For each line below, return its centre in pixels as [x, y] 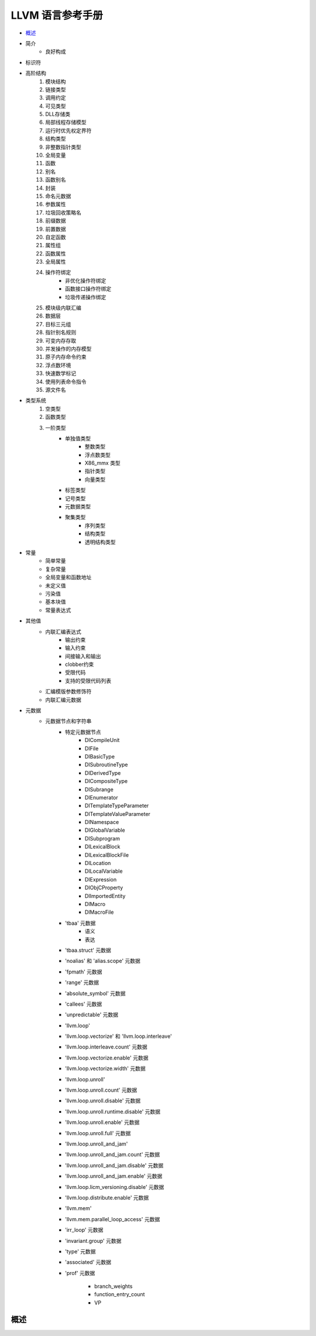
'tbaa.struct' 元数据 [88, 950]
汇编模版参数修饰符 [68, 692]
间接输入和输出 [83, 656]
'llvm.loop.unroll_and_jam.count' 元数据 [113, 1154]
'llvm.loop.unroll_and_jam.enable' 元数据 [114, 1176]
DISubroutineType [107, 765]
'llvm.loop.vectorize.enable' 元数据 [107, 1058]
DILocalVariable [104, 871]
